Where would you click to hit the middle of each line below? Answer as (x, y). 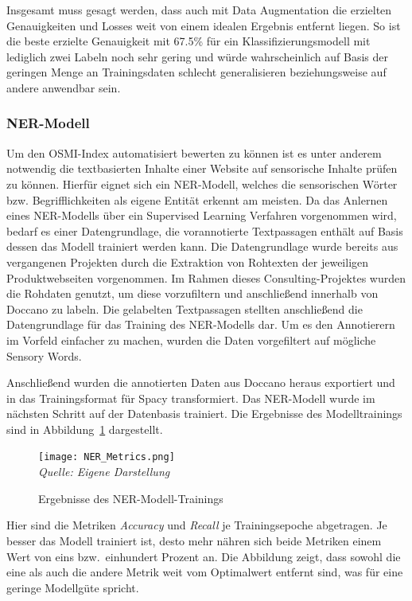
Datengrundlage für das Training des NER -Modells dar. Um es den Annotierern (201, 324)
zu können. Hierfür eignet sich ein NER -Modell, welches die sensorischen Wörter (202, 183)
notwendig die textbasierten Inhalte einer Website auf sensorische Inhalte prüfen (202, 168)
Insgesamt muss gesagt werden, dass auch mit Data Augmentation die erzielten (199, 10)
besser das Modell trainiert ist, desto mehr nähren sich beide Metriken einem (194, 540)
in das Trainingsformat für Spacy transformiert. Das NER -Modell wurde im (191, 398)
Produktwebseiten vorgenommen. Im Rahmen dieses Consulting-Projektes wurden (206, 277)
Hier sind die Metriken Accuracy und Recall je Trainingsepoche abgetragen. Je (197, 525)
